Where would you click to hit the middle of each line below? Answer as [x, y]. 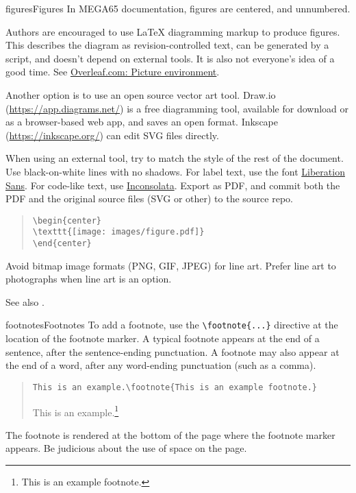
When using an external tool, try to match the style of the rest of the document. [175, 158]
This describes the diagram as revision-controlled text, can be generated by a [167, 45]
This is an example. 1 [76, 411]
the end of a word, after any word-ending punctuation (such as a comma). [161, 365]
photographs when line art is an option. [89, 279]
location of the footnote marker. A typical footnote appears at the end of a [163, 338]
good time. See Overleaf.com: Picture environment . [113, 72]
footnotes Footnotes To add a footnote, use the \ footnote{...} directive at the [172, 325]
